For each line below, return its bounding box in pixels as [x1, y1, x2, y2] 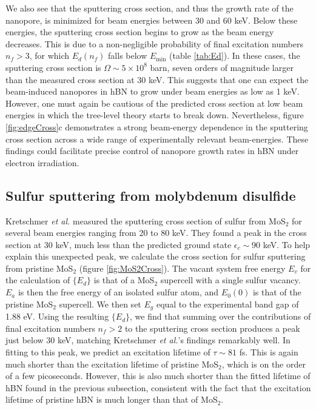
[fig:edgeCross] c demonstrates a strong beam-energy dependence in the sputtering [5, 120, 308, 133]
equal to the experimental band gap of [156, 297, 299, 310]
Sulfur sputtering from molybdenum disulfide [5, 186, 296, 204]
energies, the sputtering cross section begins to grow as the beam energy [5, 25, 274, 38]
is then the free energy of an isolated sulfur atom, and [18, 286, 219, 298]
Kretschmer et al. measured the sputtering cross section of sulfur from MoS [5, 214, 286, 227]
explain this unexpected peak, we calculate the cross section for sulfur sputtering [5, 250, 306, 263]
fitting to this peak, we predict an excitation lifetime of [5, 345, 210, 358]
